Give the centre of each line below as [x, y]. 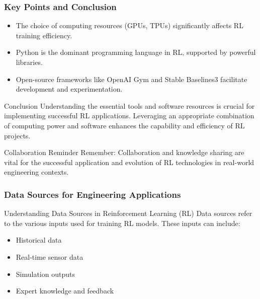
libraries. [29, 62]
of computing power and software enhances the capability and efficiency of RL [124, 125]
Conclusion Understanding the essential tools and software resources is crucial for [129, 105]
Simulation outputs [45, 274]
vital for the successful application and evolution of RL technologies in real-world [129, 162]
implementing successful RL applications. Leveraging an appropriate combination [129, 116]
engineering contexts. [36, 172]
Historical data [39, 240]
